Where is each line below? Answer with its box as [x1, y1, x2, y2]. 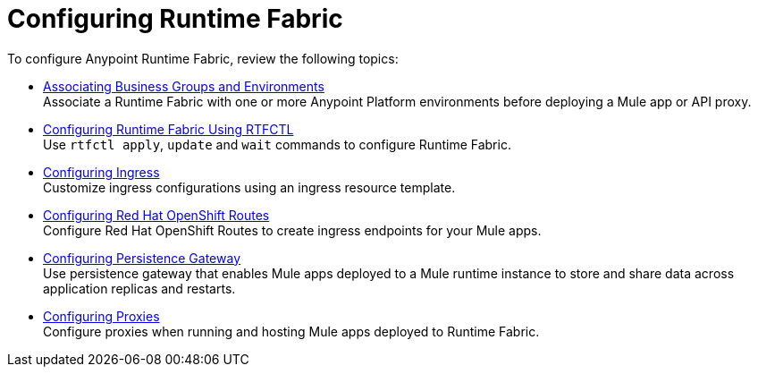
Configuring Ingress [43, 164, 160, 180]
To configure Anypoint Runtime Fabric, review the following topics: [7, 50, 399, 66]
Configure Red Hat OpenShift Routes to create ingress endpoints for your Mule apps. [43, 222, 542, 238]
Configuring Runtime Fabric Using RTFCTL [43, 121, 294, 137]
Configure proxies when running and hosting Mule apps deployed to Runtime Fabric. [43, 323, 540, 339]
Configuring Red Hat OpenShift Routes [43, 207, 270, 223]
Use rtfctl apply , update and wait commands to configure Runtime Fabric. [43, 136, 511, 152]
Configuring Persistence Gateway [43, 250, 241, 266]
